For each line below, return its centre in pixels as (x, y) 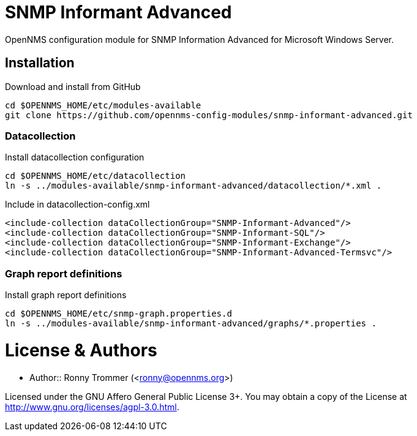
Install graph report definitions (66, 295)
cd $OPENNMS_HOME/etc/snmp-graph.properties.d (118, 314)
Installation (40, 63)
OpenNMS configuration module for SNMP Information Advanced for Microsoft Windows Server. (199, 39)
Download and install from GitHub (73, 86)
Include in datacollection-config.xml (77, 205)
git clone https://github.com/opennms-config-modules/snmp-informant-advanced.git (209, 115)
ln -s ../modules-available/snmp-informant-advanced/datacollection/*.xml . (193, 186)
